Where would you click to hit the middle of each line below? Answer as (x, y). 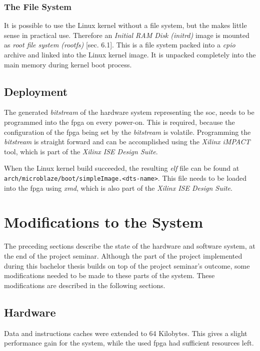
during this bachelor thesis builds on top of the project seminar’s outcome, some (127, 265)
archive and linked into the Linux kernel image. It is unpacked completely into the (130, 54)
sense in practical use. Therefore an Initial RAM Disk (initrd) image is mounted (127, 35)
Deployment (36, 91)
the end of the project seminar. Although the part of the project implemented (123, 255)
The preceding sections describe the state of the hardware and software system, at (130, 246)
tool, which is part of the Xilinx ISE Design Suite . (81, 151)
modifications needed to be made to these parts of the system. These (109, 275)
